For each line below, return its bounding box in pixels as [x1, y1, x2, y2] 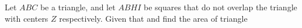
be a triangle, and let [40, 1, 116, 13]
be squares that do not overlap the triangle [143, 1, 297, 13]
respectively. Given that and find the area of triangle [59, 12, 248, 24]
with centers [5, 12, 48, 24]
